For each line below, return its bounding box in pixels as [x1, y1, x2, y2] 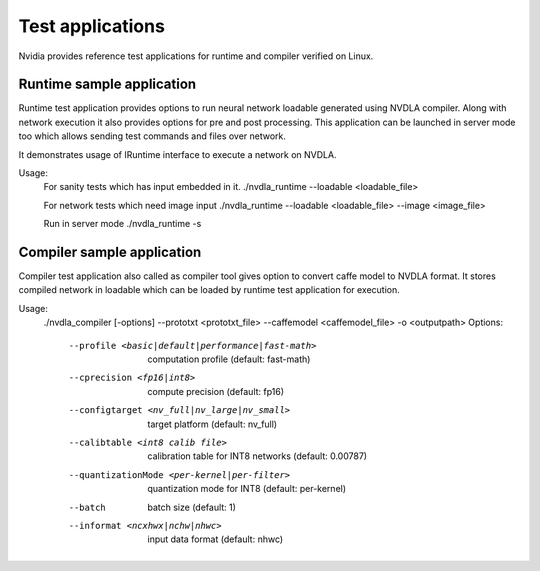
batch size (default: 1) [147, 501, 237, 513]
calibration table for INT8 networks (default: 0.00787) [147, 450, 368, 462]
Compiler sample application [18, 244, 202, 260]
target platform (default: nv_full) [147, 418, 278, 430]
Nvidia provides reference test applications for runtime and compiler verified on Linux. [18, 50, 374, 62]
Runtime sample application [18, 76, 197, 93]
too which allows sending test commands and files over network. [18, 130, 287, 142]
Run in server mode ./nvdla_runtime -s [43, 218, 202, 230]
